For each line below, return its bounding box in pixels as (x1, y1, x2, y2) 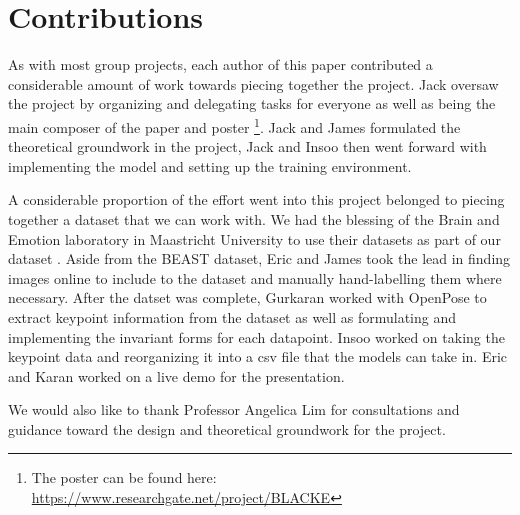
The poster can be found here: (31, 467, 217, 488)
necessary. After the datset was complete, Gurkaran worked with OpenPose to (8, 287, 487, 308)
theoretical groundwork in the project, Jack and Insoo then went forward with (8, 136, 487, 157)
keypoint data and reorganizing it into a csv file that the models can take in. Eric (8, 346, 508, 367)
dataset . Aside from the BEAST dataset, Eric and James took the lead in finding (8, 248, 511, 269)
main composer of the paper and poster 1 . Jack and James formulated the (8, 113, 461, 137)
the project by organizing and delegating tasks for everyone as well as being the (8, 93, 496, 114)
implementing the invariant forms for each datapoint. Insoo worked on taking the (8, 326, 505, 347)
